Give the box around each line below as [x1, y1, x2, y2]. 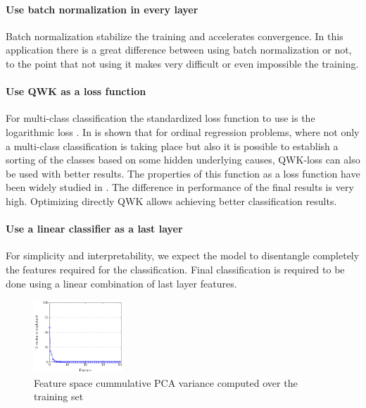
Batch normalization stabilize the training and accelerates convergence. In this [6, 28, 343, 43]
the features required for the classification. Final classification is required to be [6, 261, 345, 276]
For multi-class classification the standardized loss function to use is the [6, 111, 315, 125]
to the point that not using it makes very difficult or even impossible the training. [6, 56, 359, 70]
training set [34, 389, 84, 404]
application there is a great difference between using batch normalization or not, [6, 42, 352, 57]
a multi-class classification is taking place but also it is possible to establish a [6, 138, 339, 153]
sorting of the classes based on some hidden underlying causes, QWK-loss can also [6, 152, 360, 167]
